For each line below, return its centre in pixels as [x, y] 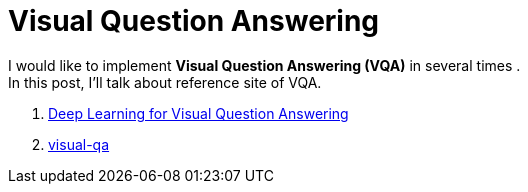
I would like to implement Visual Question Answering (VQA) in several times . [264, 65]
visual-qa [79, 144]
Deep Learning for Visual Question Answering [198, 113]
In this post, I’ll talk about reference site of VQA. [165, 82]
